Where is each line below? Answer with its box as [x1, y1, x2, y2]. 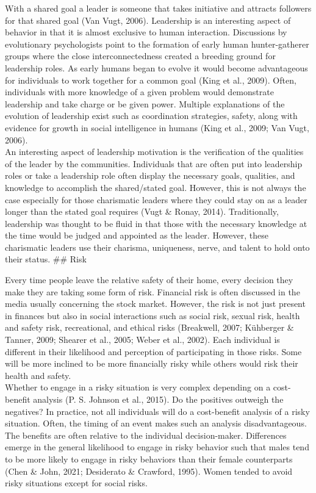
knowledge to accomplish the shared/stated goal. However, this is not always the [5, 181, 306, 193]
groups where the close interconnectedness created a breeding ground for [5, 49, 276, 62]
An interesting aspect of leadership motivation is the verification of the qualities [5, 145, 304, 158]
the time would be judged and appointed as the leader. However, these [5, 229, 268, 242]
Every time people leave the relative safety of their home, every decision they [5, 273, 293, 286]
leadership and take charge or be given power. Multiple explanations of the [5, 97, 285, 110]
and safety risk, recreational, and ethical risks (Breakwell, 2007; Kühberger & [5, 321, 294, 334]
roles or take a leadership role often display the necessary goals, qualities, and [5, 169, 295, 182]
